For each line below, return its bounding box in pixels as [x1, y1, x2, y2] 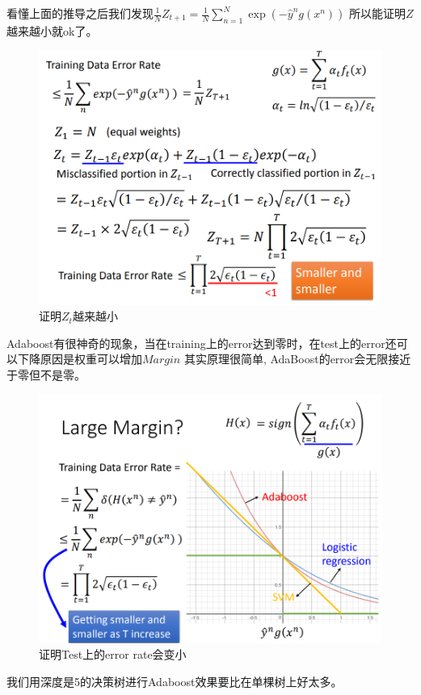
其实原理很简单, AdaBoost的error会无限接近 [183, 350, 411, 367]
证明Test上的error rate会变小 [39, 646, 187, 663]
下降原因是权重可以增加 [17, 350, 142, 367]
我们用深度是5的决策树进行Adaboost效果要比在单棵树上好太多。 [6, 673, 343, 690]
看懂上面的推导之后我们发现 [6, 5, 154, 21]
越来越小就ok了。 [6, 22, 98, 39]
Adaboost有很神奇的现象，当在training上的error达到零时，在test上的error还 [6, 334, 397, 351]
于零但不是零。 [6, 366, 86, 383]
